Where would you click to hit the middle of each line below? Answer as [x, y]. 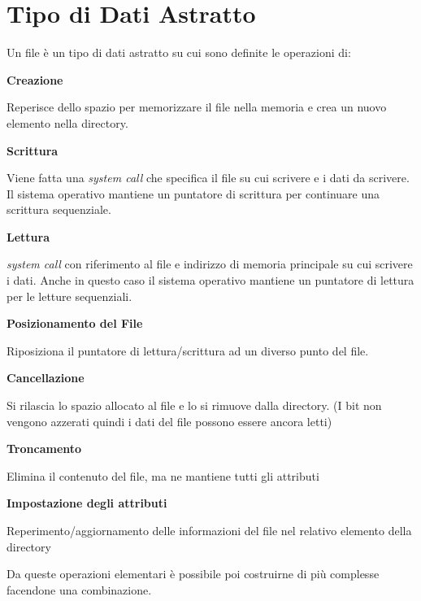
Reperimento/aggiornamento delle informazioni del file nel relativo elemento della [209, 530]
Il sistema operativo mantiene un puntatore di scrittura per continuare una [193, 193]
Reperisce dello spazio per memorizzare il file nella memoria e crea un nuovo [197, 107]
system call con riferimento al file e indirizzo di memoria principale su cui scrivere [210, 264]
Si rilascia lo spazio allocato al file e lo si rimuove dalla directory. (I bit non [194, 405]
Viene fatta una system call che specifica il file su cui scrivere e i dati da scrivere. [208, 178]
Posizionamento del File [75, 323]
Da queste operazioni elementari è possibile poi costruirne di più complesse [193, 574]
